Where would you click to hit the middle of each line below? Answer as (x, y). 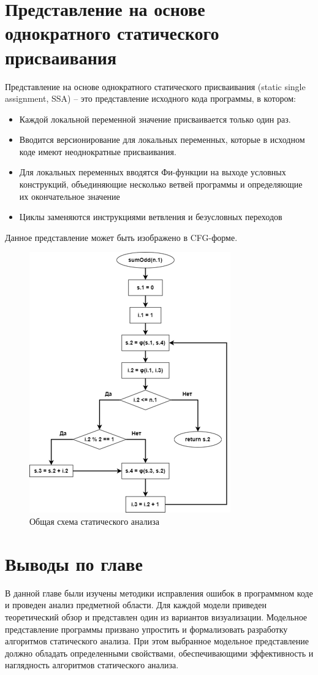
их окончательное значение (70, 196)
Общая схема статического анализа (95, 521)
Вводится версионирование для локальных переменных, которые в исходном (162, 139)
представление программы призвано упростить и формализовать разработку (146, 629)
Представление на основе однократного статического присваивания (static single (155, 86)
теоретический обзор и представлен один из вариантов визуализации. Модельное (156, 616)
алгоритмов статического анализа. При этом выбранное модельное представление (157, 641)
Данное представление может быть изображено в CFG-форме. (121, 237)
